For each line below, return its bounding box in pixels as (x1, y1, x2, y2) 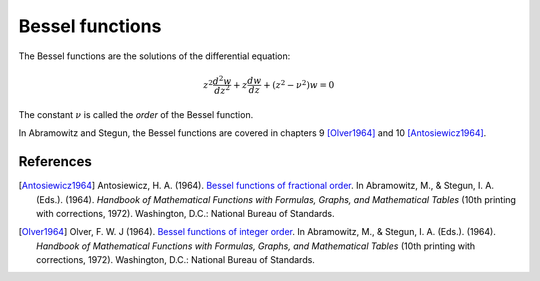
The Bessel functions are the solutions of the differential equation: (18, 50, 291, 62)
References (18, 153, 92, 170)
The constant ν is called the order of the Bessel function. (18, 108, 254, 120)
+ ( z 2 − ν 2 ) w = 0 (263, 78, 335, 90)
